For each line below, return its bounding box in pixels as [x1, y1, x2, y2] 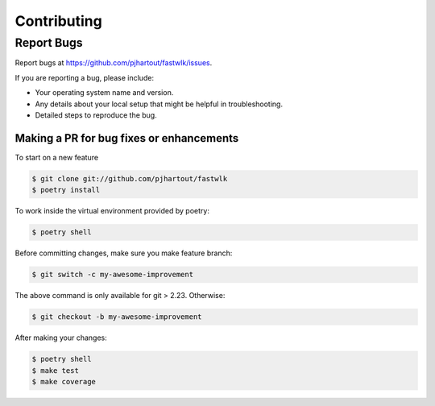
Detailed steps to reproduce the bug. [35, 110, 157, 120]
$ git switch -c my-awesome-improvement [31, 270, 193, 280]
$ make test [31, 366, 80, 375]
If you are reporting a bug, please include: [14, 72, 155, 82]
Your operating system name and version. [35, 88, 174, 97]
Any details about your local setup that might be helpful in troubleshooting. [35, 99, 284, 109]
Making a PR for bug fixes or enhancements [14, 131, 239, 145]
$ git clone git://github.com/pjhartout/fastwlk [31, 174, 228, 183]
